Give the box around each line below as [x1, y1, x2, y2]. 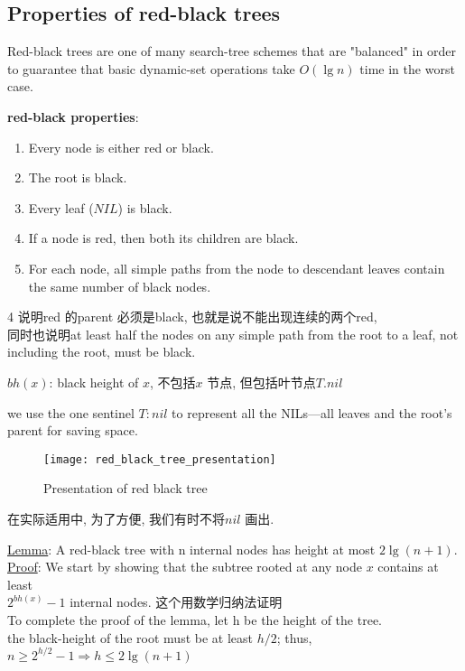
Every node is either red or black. [28, 137, 214, 156]
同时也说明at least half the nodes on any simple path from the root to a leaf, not [7, 324, 459, 343]
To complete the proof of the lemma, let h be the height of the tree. [7, 610, 382, 629]
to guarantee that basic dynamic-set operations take [7, 59, 295, 78]
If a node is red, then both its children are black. [28, 228, 299, 247]
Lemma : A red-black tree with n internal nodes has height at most [7, 539, 376, 558]
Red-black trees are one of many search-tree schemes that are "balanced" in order [7, 42, 456, 61]
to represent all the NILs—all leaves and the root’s [172, 403, 452, 422]
